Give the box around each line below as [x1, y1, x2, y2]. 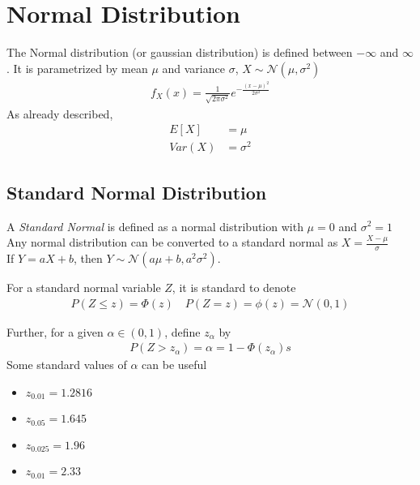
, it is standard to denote [172, 278, 296, 295]
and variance [162, 59, 225, 76]
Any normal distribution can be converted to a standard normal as [6, 234, 338, 251]
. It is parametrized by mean [6, 59, 148, 76]
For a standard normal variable [6, 278, 161, 295]
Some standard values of [6, 356, 127, 373]
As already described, [6, 105, 113, 122]
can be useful [142, 356, 207, 373]
